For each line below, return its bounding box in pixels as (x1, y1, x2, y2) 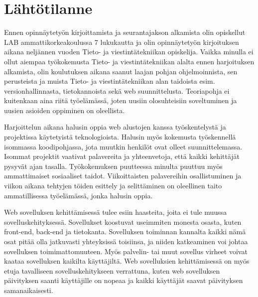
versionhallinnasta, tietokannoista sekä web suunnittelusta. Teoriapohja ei (4, 85, 230, 96)
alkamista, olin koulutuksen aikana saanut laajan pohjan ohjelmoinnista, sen (4, 66, 238, 76)
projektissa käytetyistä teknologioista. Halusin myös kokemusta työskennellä (4, 132, 236, 142)
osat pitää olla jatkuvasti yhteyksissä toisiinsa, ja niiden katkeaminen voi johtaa (4, 236, 248, 246)
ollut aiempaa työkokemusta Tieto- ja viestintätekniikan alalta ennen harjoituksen (4, 56, 255, 66)
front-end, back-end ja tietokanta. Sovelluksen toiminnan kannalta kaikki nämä (4, 226, 246, 237)
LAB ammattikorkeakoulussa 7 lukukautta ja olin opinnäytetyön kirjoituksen (4, 36, 239, 47)
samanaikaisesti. (4, 285, 53, 295)
